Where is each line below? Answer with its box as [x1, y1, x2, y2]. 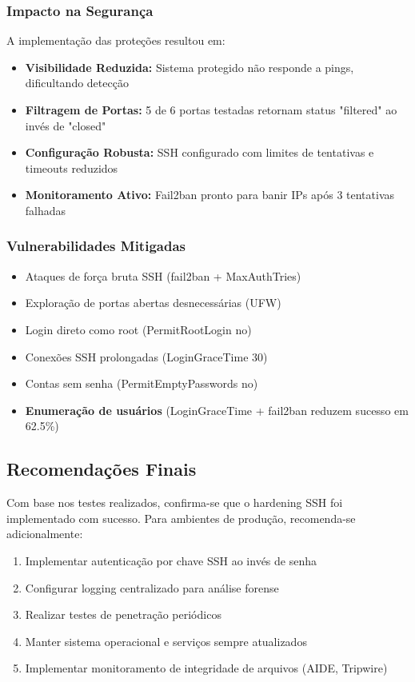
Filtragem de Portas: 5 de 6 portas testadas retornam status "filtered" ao [25, 102, 397, 118]
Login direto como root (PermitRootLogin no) [25, 321, 252, 337]
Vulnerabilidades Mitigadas [6, 236, 186, 256]
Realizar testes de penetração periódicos [25, 606, 221, 623]
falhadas [25, 201, 66, 218]
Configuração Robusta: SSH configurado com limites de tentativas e [25, 144, 374, 161]
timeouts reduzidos [25, 159, 118, 176]
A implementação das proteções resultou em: [6, 32, 225, 49]
